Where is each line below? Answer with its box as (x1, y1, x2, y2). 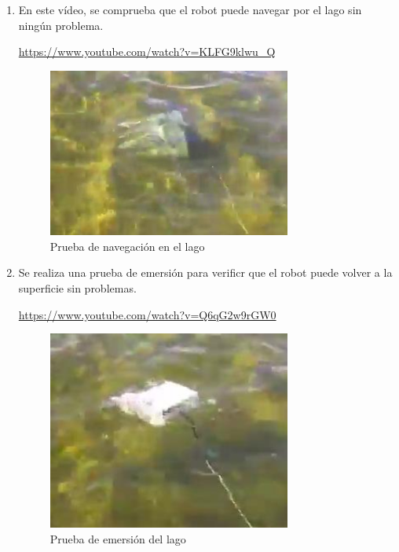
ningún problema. (18, 17, 104, 33)
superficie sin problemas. (18, 280, 137, 296)
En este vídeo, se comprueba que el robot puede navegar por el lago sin (18, 2, 362, 17)
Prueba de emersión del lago (49, 530, 186, 546)
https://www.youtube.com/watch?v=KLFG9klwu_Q (18, 43, 276, 60)
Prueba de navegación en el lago (49, 237, 205, 254)
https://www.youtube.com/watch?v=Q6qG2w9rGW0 (18, 306, 276, 322)
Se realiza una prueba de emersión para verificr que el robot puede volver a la (18, 264, 393, 281)
